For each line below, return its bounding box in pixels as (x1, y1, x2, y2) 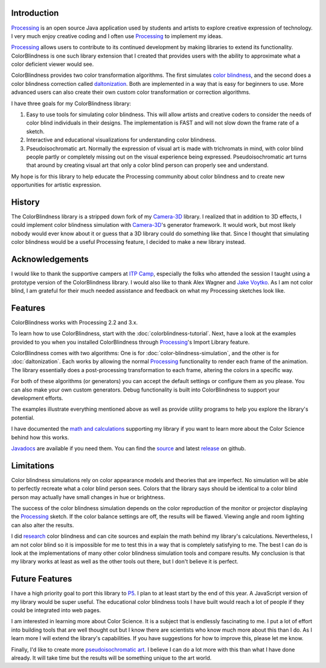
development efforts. (11, 394, 63, 402)
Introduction (11, 8, 59, 18)
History (11, 197, 40, 207)
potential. (11, 414, 35, 421)
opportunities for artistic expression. (11, 182, 102, 189)
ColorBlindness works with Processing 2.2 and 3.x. (11, 318, 138, 326)
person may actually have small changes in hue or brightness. (11, 493, 165, 500)
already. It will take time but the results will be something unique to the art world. (11, 654, 212, 661)
